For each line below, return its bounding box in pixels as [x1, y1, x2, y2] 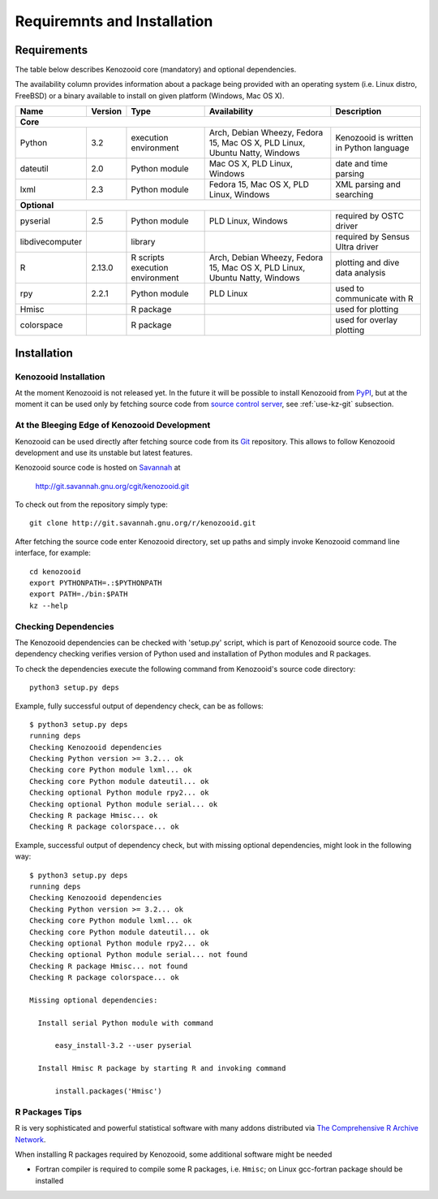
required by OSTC [335, 210, 405, 222]
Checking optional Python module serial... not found [29, 950, 247, 959]
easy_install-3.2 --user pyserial [54, 1041, 192, 1050]
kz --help [29, 601, 68, 610]
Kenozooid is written [335, 132, 414, 144]
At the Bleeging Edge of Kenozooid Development [15, 419, 211, 431]
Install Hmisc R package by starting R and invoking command [37, 1064, 286, 1073]
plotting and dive [335, 257, 400, 268]
